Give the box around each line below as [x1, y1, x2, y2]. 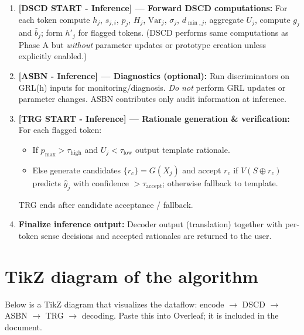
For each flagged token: [18, 124, 102, 136]
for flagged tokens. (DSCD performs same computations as [78, 26, 289, 39]
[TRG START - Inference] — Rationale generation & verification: [18, 112, 290, 124]
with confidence [73, 176, 129, 189]
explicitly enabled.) [18, 50, 87, 62]
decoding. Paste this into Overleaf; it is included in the [81, 309, 279, 322]
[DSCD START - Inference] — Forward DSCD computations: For [18, 2, 288, 13]
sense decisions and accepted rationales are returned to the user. [40, 229, 272, 241]
